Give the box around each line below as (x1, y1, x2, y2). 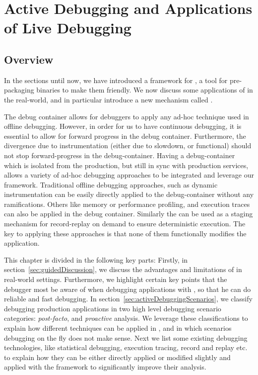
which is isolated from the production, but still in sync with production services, (4, 160, 249, 170)
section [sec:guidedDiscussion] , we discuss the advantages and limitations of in (4, 264, 242, 275)
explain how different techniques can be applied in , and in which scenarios (4, 323, 232, 333)
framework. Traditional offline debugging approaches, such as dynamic (4, 179, 218, 189)
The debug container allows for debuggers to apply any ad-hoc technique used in (4, 111, 249, 121)
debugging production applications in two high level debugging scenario (4, 303, 221, 313)
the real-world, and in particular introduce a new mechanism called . (4, 94, 213, 104)
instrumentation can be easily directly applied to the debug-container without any (4, 189, 254, 199)
